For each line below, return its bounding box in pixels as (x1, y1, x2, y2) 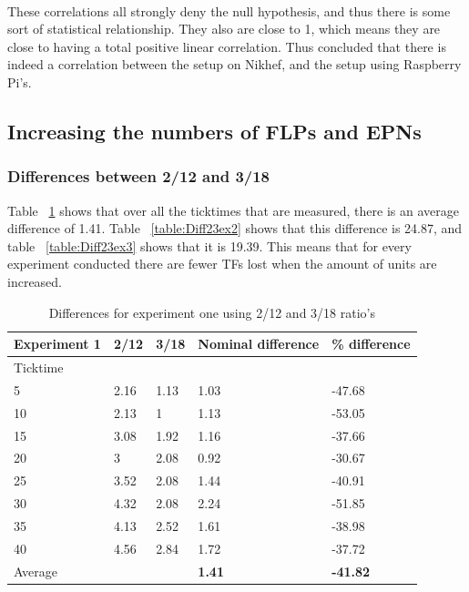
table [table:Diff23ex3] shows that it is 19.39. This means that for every (7, 236, 412, 255)
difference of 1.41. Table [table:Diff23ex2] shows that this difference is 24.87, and (7, 219, 463, 238)
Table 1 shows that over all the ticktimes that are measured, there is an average (7, 200, 459, 219)
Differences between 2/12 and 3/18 (7, 165, 270, 188)
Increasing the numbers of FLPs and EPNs (7, 117, 422, 145)
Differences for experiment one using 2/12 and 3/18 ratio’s (48, 302, 375, 322)
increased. (7, 271, 63, 291)
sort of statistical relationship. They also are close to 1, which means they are (7, 19, 441, 38)
